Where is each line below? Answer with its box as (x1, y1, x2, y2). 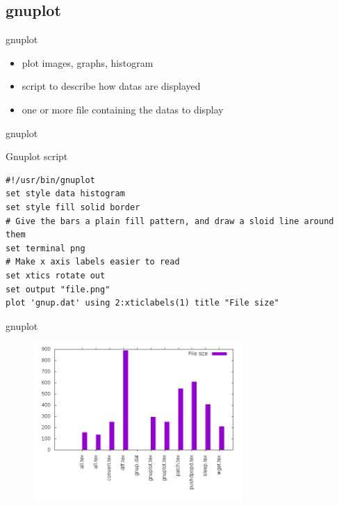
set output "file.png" (6, 284, 110, 294)
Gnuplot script (6, 149, 68, 164)
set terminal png (6, 243, 85, 253)
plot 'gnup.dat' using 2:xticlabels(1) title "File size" (6, 298, 279, 308)
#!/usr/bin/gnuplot (6, 175, 95, 185)
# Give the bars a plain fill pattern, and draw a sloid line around (6, 216, 334, 226)
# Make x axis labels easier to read (6, 257, 180, 267)
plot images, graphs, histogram (22, 55, 154, 70)
